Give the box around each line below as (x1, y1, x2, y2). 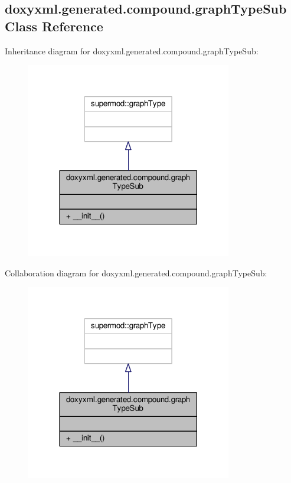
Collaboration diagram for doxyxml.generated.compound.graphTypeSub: (5, 266, 267, 279)
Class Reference (5, 17, 103, 35)
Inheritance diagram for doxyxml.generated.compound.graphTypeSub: (5, 44, 259, 57)
